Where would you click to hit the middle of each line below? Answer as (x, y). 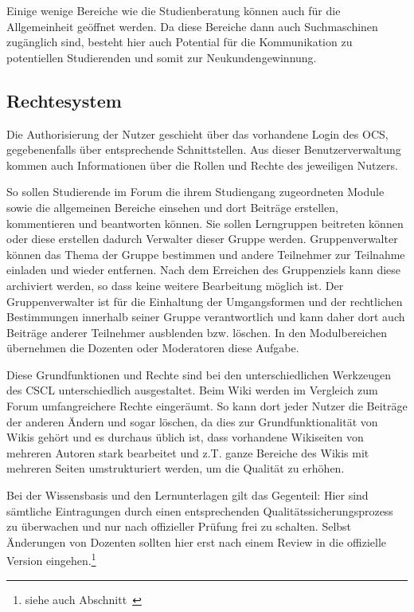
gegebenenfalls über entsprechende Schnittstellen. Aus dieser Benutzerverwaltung (204, 149)
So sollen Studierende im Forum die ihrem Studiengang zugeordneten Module (195, 192)
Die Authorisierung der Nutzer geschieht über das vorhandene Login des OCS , (197, 133)
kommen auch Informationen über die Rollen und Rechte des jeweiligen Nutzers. (202, 165)
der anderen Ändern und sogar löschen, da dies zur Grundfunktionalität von (192, 421)
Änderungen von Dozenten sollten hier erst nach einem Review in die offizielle (197, 541)
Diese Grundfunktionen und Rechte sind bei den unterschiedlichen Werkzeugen (199, 374)
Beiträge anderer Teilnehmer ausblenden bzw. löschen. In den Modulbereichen (197, 332)
